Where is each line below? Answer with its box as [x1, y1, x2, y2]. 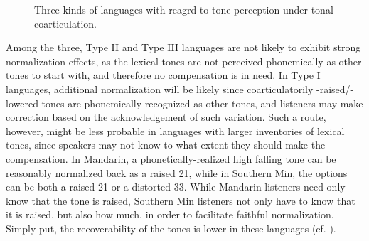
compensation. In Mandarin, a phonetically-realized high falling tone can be [6, 151, 336, 166]
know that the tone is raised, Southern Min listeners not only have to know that [6, 193, 355, 208]
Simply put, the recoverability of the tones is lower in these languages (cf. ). [6, 220, 336, 235]
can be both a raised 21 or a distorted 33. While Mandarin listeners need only [6, 179, 346, 194]
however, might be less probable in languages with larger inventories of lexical [6, 123, 345, 138]
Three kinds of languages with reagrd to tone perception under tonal [34, 2, 333, 16]
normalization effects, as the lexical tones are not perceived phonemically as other [6, 53, 362, 68]
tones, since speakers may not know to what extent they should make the [6, 137, 326, 152]
